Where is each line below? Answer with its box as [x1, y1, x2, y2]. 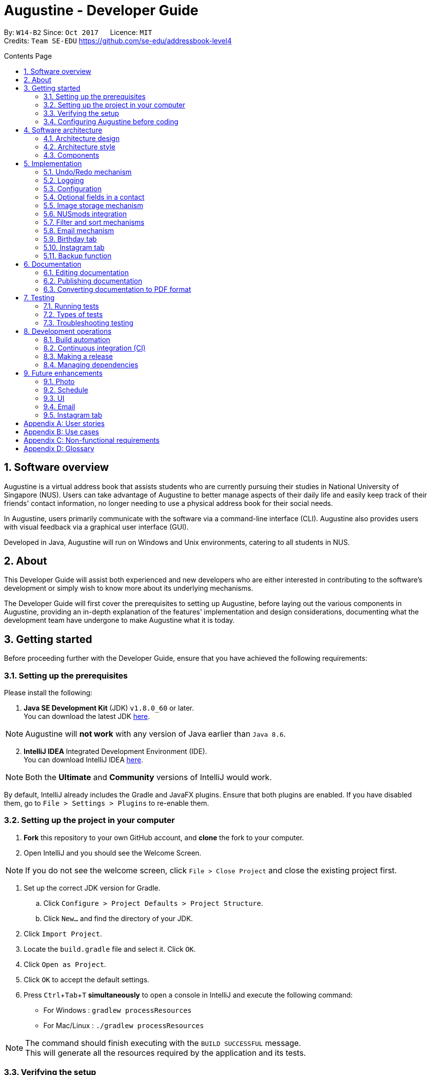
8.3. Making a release [43, 352, 113, 360]
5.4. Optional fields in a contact [43, 192, 144, 201]
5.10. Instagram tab [43, 243, 105, 251]
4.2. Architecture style [43, 142, 115, 151]
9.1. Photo [43, 377, 75, 386]
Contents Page [4, 51, 52, 60]
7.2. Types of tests [43, 310, 103, 319]
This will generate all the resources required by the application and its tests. [25, 1047, 306, 1058]
